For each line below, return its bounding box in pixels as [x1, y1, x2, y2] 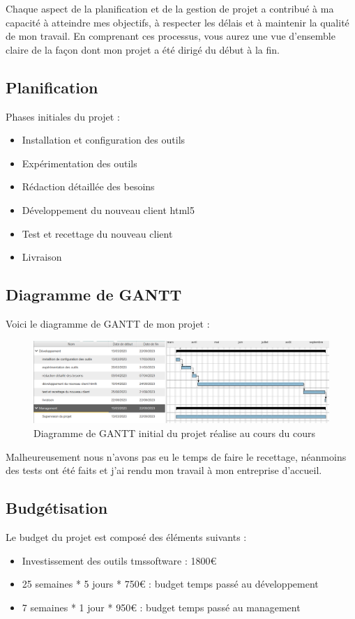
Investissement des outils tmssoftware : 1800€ [22, 553, 217, 567]
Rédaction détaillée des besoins [22, 179, 155, 194]
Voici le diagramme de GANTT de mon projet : [6, 316, 210, 330]
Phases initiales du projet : [6, 109, 120, 123]
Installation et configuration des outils [22, 132, 186, 147]
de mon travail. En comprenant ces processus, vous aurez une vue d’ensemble [6, 29, 335, 43]
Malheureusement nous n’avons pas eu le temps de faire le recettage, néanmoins [6, 449, 347, 464]
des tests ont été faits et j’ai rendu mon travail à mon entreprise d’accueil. [6, 463, 322, 477]
